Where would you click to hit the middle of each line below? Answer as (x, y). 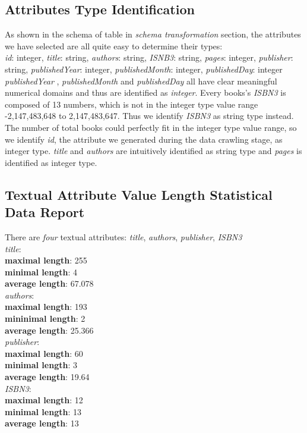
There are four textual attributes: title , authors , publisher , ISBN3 (124, 236)
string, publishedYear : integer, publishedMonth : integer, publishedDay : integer (144, 69)
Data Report (45, 212)
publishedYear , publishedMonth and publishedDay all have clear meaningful (141, 81)
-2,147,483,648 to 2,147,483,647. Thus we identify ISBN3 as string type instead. (149, 116)
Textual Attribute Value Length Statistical (139, 194)
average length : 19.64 (47, 377)
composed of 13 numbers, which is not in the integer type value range (132, 104)
